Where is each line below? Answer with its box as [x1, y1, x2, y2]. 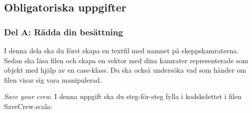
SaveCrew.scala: [4, 101, 52, 111]
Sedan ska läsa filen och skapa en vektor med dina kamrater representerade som [4, 55, 249, 65]
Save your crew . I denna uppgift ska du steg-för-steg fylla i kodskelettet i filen [4, 91, 242, 102]
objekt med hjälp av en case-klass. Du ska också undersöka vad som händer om [4, 65, 247, 75]
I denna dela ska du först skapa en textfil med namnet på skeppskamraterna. [4, 45, 239, 55]
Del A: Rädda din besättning [4, 25, 123, 38]
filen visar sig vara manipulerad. [4, 74, 102, 85]
